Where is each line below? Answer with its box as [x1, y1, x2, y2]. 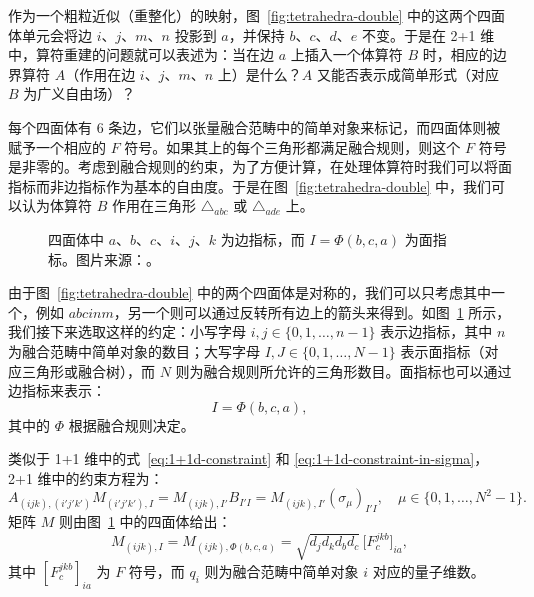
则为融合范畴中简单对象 [204, 560, 359, 581]
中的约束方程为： [51, 467, 164, 488]
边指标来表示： [8, 380, 106, 401]
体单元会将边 [8, 24, 92, 45]
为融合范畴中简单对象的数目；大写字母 [8, 340, 260, 361]
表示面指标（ [400, 340, 485, 361]
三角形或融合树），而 [21, 360, 155, 381]
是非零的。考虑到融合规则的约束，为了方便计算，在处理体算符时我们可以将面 [8, 156, 512, 177]
